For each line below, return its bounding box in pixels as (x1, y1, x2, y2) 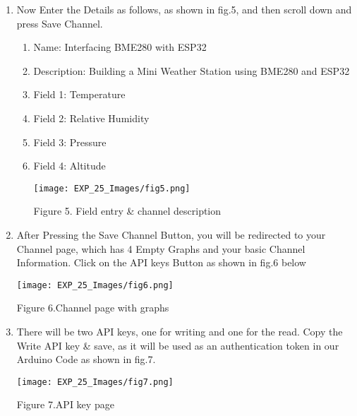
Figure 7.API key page (16, 397, 114, 412)
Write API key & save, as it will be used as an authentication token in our (16, 338, 339, 352)
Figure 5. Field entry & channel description (33, 203, 222, 218)
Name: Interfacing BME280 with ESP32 (33, 40, 207, 54)
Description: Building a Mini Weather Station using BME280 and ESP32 (33, 63, 350, 78)
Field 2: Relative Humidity (33, 110, 150, 125)
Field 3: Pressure (33, 134, 107, 149)
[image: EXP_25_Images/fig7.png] (16, 376, 174, 387)
